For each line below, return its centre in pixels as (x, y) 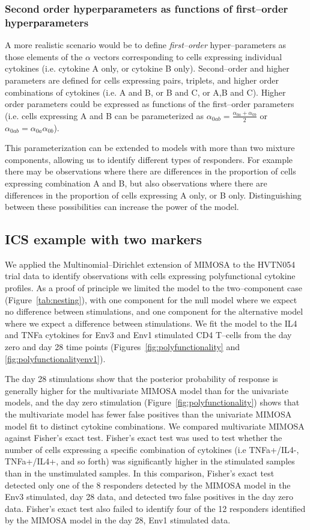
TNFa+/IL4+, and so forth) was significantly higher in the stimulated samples (150, 461)
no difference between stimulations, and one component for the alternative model (154, 311)
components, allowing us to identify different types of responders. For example (149, 159)
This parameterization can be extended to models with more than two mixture (150, 148)
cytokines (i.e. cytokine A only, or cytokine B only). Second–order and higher (147, 68)
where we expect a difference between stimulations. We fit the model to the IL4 (151, 323)
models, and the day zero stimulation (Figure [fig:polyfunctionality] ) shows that (152, 402)
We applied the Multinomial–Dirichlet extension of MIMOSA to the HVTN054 (150, 264)
